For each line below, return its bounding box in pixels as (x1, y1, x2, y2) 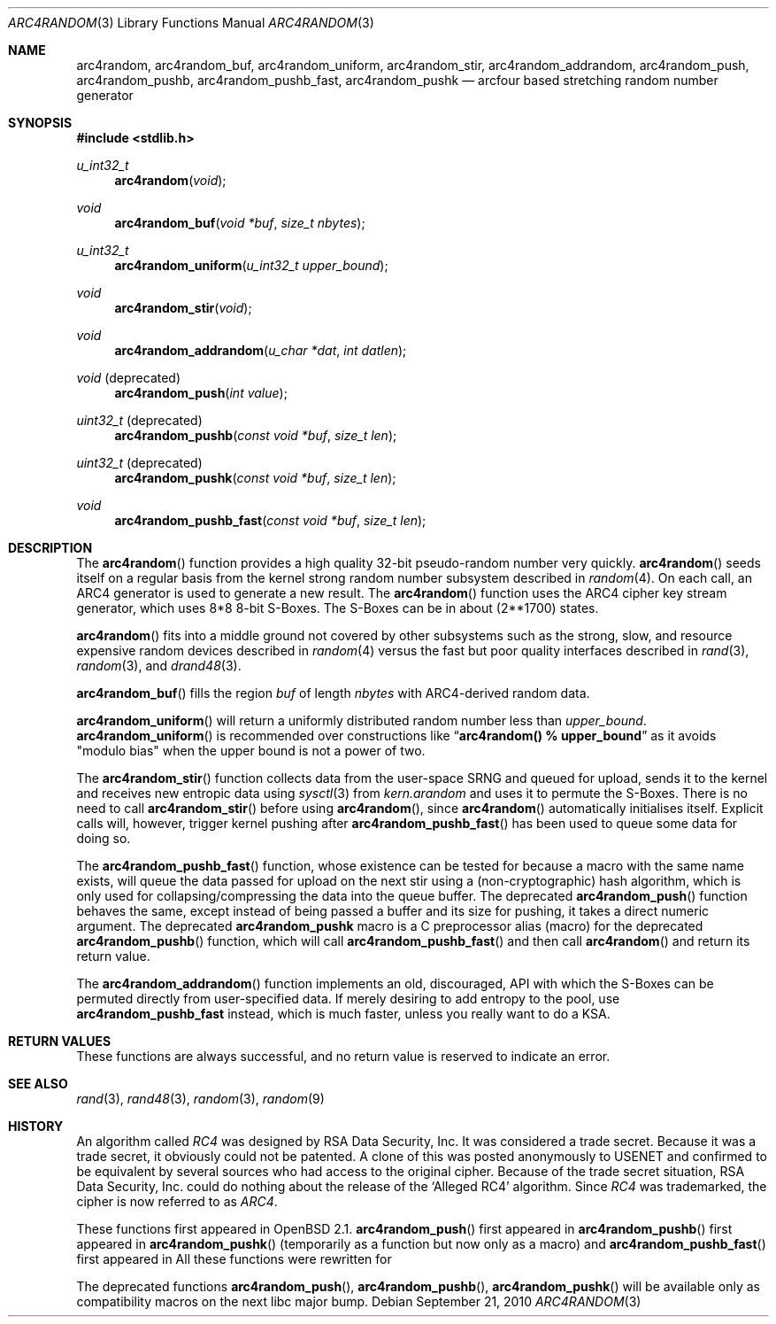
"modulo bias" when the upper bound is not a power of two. (76, 743, 426, 758)
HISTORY (8, 1119, 64, 1134)
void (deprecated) (76, 370, 181, 385)
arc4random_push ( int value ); (114, 385, 288, 400)
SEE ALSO (8, 1076, 68, 1091)
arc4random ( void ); (114, 173, 227, 188)
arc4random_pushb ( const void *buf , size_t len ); (114, 428, 397, 443)
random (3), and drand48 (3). (76, 658, 242, 673)
